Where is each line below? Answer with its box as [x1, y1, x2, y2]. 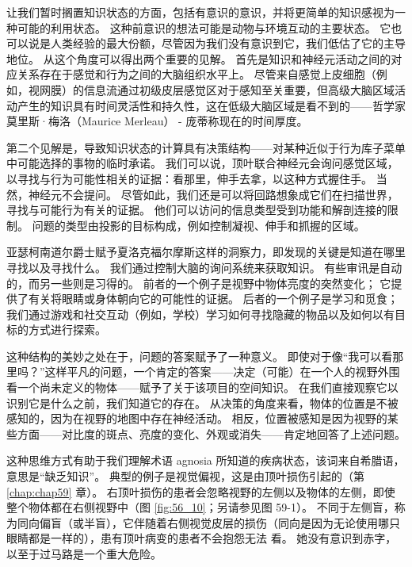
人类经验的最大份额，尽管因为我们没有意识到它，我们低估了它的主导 [50, 35, 406, 52]
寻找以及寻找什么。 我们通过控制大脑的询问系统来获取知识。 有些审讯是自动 [6, 259, 402, 275]
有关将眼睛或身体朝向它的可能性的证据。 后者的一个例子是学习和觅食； [28, 290, 399, 307]
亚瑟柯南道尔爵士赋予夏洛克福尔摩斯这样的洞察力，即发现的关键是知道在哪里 [6, 243, 406, 260]
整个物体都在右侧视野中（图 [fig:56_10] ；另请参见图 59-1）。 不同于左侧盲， [6, 499, 395, 515]
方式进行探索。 [28, 321, 106, 338]
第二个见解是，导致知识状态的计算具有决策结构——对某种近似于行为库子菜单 [6, 139, 406, 155]
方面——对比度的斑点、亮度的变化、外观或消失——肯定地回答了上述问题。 [17, 425, 406, 442]
